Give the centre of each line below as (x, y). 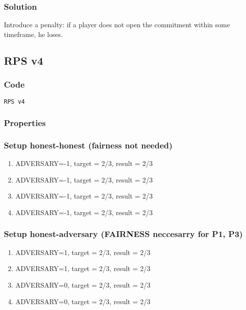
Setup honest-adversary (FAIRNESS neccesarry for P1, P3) (123, 234)
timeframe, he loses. (34, 34)
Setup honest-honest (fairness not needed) (88, 145)
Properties (25, 122)
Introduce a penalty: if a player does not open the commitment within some (117, 25)
